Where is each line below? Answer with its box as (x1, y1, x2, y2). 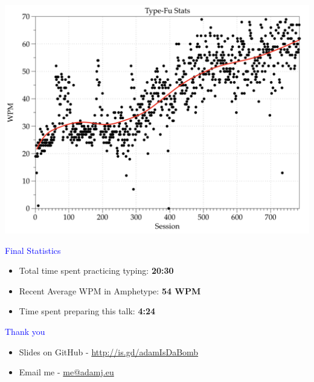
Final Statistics (5, 244, 61, 256)
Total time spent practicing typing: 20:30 (19, 264, 174, 277)
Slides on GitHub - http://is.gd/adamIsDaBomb (19, 345, 199, 358)
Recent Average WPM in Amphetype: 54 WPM (19, 284, 201, 297)
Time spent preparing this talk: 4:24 (19, 305, 156, 317)
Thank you (5, 325, 45, 337)
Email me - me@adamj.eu (19, 366, 114, 378)
